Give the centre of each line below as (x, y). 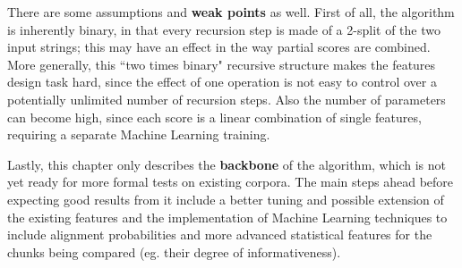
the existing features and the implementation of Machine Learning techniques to (227, 217)
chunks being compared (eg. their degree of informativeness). (174, 251)
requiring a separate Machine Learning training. (139, 134)
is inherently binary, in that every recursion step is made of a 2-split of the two (224, 29)
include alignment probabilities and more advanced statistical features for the (220, 234)
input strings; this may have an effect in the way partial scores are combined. (219, 47)
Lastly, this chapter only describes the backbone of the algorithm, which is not (227, 164)
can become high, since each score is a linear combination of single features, (214, 117)
